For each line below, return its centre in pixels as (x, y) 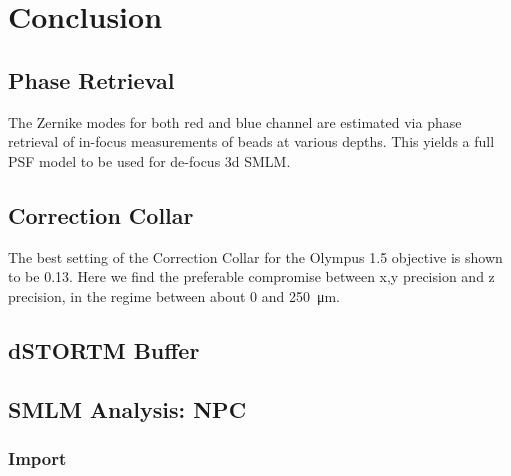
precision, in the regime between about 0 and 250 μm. (174, 295)
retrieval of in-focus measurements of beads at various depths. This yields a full (251, 141)
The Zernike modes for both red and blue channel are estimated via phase (235, 121)
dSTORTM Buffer (104, 349)
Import (37, 457)
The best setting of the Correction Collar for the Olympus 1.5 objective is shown (255, 256)
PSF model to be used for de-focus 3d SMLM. (149, 160)
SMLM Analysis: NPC (127, 408)
